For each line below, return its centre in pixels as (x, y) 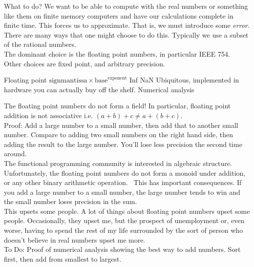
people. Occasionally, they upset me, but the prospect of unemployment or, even (124, 220)
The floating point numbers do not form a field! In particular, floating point (117, 106)
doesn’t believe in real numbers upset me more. (75, 239)
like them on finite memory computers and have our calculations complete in (119, 15)
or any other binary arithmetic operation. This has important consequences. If (123, 182)
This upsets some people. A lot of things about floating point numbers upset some (127, 211)
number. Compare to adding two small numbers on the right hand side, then (119, 134)
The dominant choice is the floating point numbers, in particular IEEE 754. (117, 53)
